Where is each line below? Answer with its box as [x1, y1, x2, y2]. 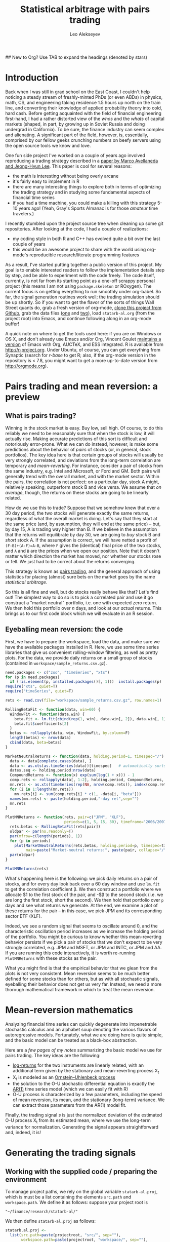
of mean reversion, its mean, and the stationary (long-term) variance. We [12, 1097, 165, 1103]
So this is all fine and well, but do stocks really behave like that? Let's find [5, 589, 158, 595]
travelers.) [12, 210, 34, 216]
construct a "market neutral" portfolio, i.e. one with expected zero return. [5, 599, 158, 606]
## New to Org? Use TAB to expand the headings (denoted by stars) [5, 54, 148, 60]
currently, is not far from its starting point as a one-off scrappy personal [5, 278, 155, 284]
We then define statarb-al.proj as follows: [5, 1218, 96, 1224]
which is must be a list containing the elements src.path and [5, 1194, 132, 1200]
